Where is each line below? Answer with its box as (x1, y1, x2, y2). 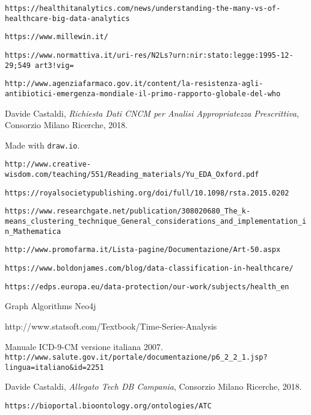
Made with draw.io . (5, 138, 80, 151)
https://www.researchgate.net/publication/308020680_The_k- (5, 207, 251, 216)
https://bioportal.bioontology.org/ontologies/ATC (5, 402, 212, 411)
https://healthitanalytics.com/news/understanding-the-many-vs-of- (5, 4, 281, 13)
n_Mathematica (5, 227, 61, 236)
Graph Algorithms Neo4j (5, 300, 96, 312)
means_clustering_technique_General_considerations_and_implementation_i (5, 217, 307, 226)
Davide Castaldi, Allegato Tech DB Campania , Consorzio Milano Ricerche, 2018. (5, 380, 302, 393)
